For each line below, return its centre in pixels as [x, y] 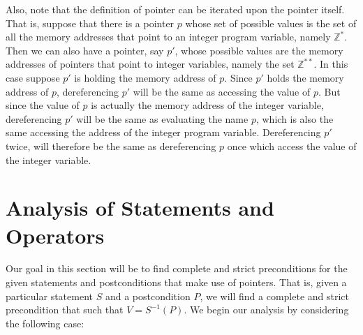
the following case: [45, 323]
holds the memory [305, 77]
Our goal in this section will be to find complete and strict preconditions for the [177, 268]
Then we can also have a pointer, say [85, 50]
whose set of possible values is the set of [271, 23]
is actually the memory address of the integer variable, [207, 105]
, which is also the [295, 118]
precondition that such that [65, 310]
